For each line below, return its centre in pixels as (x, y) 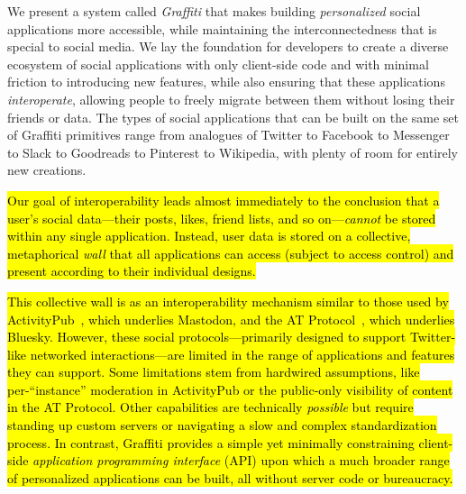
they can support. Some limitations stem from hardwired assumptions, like (214, 372)
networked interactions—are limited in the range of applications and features (242, 354)
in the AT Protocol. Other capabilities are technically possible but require (210, 407)
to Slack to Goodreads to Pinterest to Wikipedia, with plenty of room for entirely (233, 152)
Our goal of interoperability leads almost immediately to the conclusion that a (224, 200)
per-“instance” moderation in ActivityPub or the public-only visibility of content (230, 389)
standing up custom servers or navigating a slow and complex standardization (222, 425)
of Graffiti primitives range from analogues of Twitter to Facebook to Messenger (228, 135)
